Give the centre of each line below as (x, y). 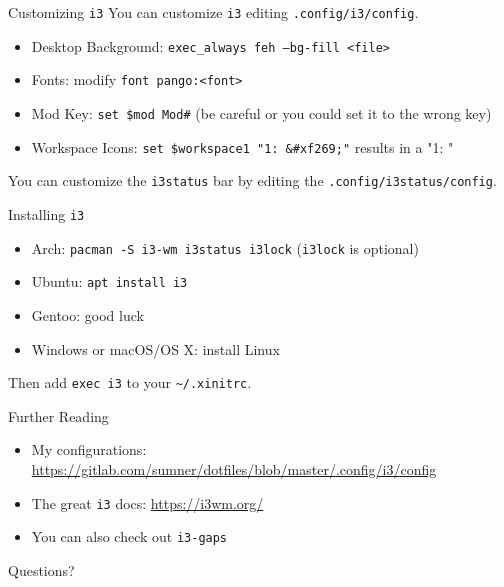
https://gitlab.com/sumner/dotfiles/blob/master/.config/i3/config (234, 468)
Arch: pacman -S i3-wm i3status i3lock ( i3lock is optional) (225, 247)
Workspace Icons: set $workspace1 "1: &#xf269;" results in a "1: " (242, 146)
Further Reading (58, 415)
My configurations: (89, 449)
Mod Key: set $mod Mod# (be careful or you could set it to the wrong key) (261, 112)
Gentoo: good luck (87, 314)
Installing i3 (46, 213)
